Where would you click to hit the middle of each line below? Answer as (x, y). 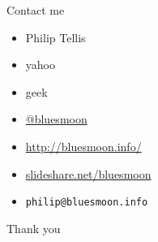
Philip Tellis (56, 37)
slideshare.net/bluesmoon (88, 173)
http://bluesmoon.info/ (83, 146)
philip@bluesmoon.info (87, 203)
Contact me (36, 10)
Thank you (34, 228)
